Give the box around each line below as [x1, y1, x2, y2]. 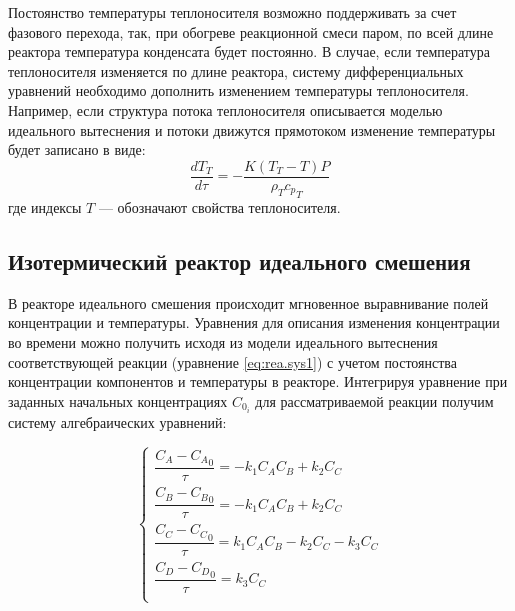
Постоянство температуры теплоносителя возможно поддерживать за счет [8, 2, 457, 22]
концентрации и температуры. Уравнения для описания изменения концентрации [8, 312, 500, 333]
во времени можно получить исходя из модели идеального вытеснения [8, 332, 438, 353]
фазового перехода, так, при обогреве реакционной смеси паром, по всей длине [8, 21, 494, 42]
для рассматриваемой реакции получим [255, 390, 494, 411]
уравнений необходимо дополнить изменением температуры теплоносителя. [8, 80, 469, 101]
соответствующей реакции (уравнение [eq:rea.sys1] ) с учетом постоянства [8, 351, 458, 372]
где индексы [8, 197, 82, 218]
